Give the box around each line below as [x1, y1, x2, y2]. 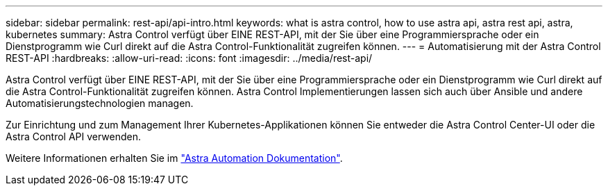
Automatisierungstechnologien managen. [6, 97, 194, 109]
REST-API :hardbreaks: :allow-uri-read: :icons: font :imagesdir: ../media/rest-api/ [6, 52, 373, 64]
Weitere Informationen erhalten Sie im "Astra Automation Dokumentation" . [6, 152, 343, 164]
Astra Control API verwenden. [6, 131, 142, 142]
